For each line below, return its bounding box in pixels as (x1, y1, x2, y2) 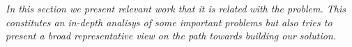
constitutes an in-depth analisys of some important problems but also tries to (6, 15, 332, 29)
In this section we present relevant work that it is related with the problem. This (6, 1, 346, 15)
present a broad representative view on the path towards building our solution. (6, 28, 337, 43)
